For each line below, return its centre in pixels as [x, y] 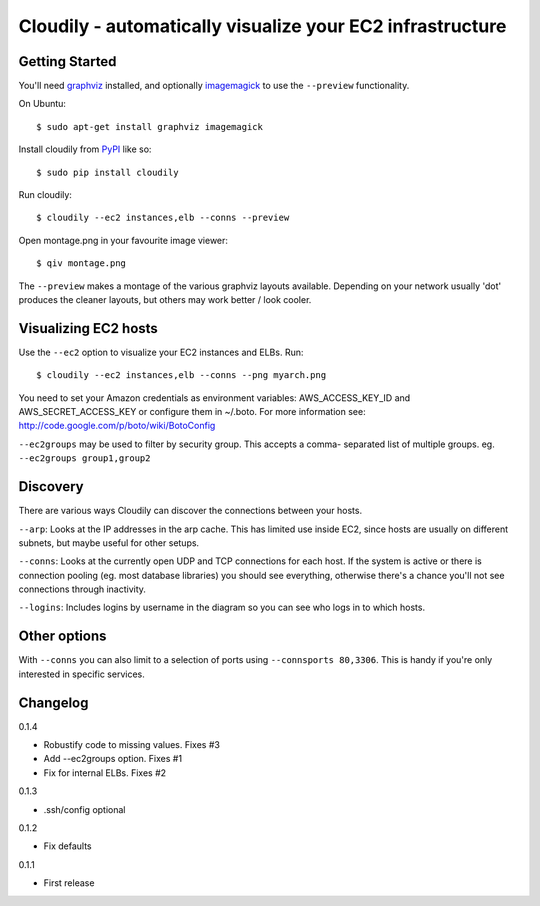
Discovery [51, 486]
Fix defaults [67, 846]
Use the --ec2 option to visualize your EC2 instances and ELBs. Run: [161, 352]
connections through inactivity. [82, 589]
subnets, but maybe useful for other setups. [109, 542]
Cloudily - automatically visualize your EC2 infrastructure [262, 26]
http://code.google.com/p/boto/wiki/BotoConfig [117, 426]
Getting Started [67, 61]
